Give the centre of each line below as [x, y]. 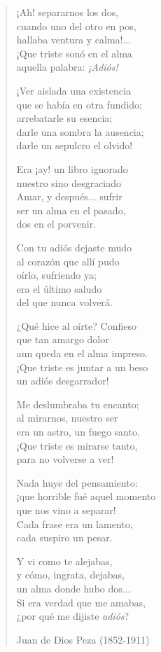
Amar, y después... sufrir [69, 196]
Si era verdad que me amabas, [81, 602]
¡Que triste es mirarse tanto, [77, 445]
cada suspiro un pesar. [64, 537]
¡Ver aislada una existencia [73, 90]
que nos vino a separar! [66, 510]
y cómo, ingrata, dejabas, [70, 575]
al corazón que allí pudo [68, 261]
